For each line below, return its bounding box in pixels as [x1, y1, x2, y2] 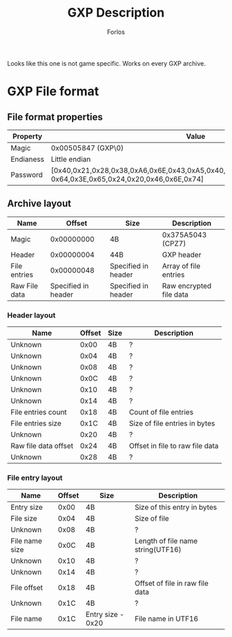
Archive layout [7, 198, 71, 210]
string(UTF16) [134, 545, 182, 555]
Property [12, 131, 43, 141]
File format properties [7, 111, 104, 122]
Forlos [106, 28, 126, 36]
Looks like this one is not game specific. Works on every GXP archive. [7, 59, 206, 67]
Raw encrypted [162, 281, 212, 290]
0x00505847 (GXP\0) [50, 143, 124, 153]
